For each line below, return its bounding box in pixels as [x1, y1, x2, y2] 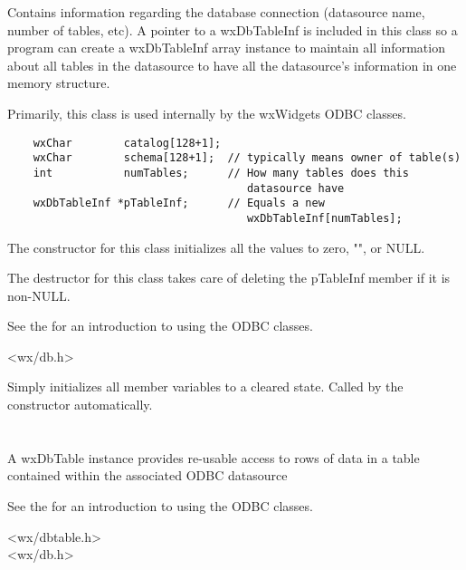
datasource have [246, 181, 345, 195]
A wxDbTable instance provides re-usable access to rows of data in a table [7, 448, 420, 467]
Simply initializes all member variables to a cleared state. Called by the [7, 377, 404, 396]
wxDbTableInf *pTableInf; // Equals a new [33, 197, 325, 210]
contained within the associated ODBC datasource [7, 466, 288, 485]
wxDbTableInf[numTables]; [246, 211, 403, 225]
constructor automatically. [7, 395, 153, 414]
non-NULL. [7, 285, 71, 304]
